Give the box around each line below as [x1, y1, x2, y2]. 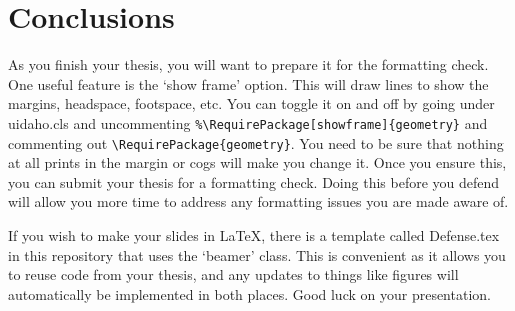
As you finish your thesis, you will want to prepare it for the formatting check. [8, 54, 489, 75]
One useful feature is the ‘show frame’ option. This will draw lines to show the [8, 73, 489, 94]
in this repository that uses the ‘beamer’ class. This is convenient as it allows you [8, 244, 506, 265]
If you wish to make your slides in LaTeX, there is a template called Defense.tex [8, 225, 500, 245]
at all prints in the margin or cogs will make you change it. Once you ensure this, [8, 152, 507, 173]
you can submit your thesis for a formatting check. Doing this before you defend [8, 171, 500, 192]
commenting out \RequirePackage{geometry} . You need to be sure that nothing [8, 132, 504, 153]
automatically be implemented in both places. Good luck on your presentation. [8, 283, 491, 304]
